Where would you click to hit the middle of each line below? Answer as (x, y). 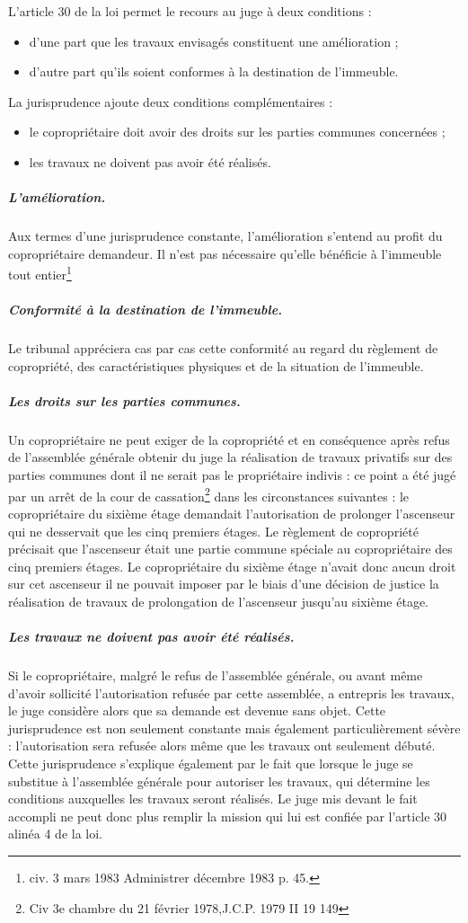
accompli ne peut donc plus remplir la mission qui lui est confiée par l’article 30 (228, 816)
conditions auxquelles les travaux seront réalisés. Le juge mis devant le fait (213, 799)
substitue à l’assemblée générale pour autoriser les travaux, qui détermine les (219, 781)
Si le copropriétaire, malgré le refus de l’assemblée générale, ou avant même (216, 675)
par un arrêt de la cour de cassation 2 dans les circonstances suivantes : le (209, 494)
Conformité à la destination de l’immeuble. (146, 310)
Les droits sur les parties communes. (124, 400)
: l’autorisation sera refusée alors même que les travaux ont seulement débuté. (222, 745)
